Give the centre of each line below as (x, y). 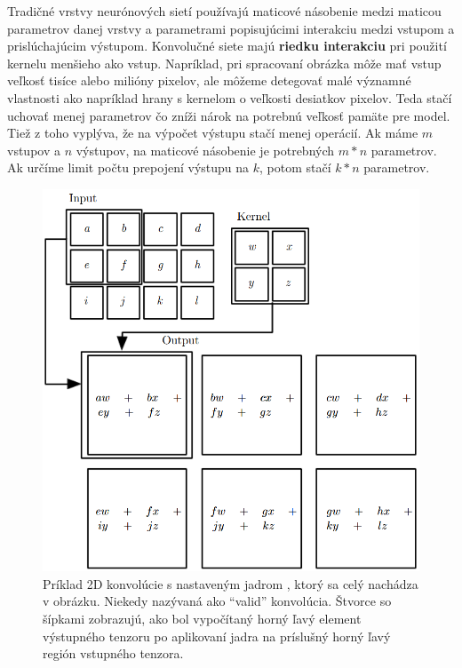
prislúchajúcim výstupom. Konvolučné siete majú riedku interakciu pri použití (227, 46)
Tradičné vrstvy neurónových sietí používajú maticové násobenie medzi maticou (224, 11)
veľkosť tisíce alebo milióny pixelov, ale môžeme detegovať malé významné (209, 80)
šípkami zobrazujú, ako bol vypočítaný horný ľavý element (202, 619)
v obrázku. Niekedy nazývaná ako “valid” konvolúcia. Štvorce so (217, 601)
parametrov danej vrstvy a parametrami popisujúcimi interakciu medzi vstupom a (231, 28)
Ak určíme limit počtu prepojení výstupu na (128, 167)
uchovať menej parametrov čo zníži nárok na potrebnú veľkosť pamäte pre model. (229, 115)
